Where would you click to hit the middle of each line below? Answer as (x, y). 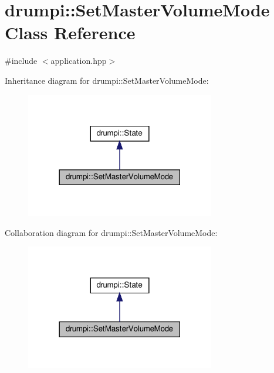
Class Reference (70, 32)
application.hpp (79, 61)
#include (21, 61)
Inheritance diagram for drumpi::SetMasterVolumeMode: (107, 80)
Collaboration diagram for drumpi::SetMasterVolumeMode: (111, 232)
